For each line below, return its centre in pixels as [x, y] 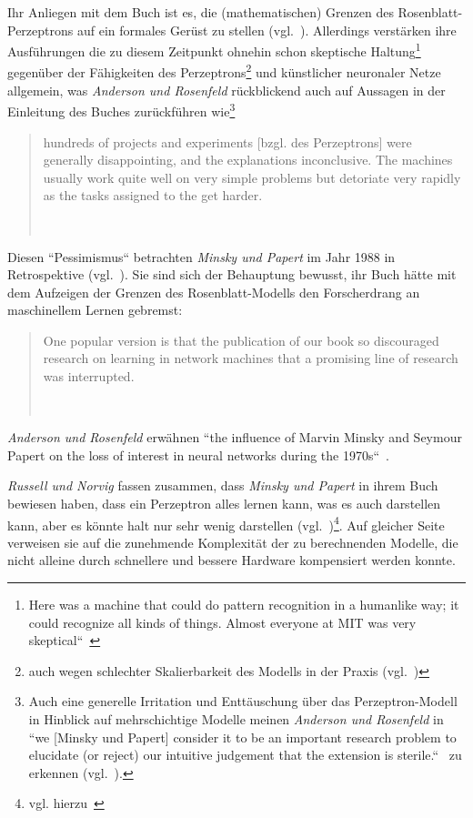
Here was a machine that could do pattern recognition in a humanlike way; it [244, 605]
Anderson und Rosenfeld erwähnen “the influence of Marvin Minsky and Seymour [235, 437]
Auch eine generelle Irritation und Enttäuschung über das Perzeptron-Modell [243, 701]
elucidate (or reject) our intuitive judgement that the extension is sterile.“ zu [245, 755]
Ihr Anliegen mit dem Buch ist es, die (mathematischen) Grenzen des [201, 12]
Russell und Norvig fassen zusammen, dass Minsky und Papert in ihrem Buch [223, 485]
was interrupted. [89, 376]
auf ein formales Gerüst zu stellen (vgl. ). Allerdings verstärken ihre [267, 30]
